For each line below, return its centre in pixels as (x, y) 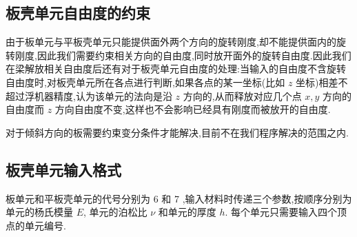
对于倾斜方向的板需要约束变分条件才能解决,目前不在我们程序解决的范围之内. (177, 132)
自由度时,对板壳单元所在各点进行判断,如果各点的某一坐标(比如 (145, 82)
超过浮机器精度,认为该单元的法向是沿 (89, 95)
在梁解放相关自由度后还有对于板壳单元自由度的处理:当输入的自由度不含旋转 (176, 69)
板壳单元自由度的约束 (78, 13)
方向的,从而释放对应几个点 (242, 95)
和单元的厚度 (187, 212)
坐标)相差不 (322, 82)
